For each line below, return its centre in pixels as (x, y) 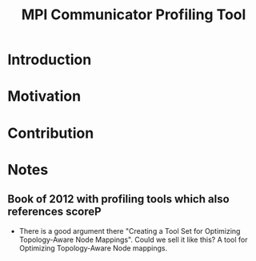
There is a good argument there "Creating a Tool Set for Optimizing (130, 231)
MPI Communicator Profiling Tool (134, 15)
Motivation (44, 96)
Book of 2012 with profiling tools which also (118, 199)
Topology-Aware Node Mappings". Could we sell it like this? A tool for (134, 239)
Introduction (50, 60)
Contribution (51, 133)
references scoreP (54, 212)
